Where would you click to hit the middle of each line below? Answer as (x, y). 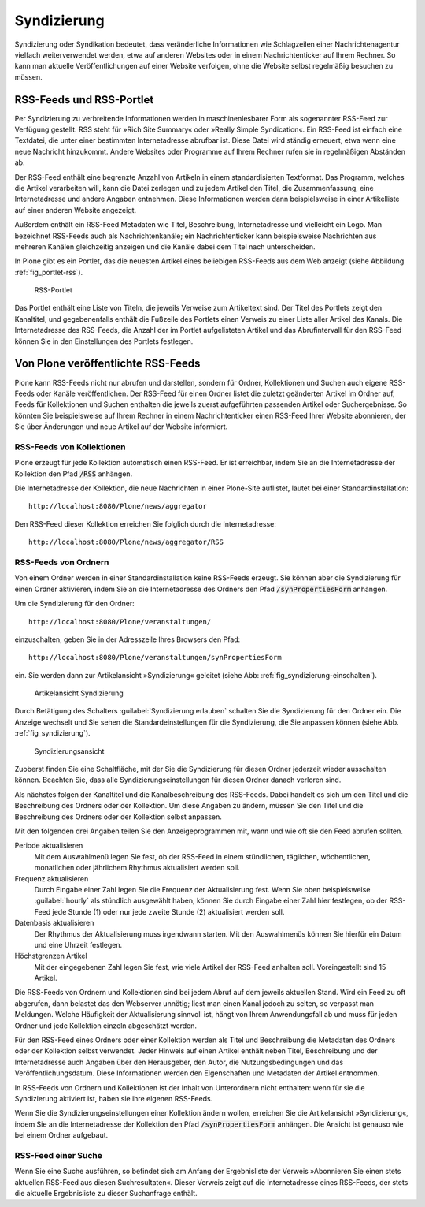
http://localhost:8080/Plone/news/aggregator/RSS (126, 542)
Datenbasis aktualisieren (54, 923)
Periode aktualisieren (49, 846)
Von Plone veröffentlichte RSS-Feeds (107, 364)
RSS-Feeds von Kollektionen (70, 447)
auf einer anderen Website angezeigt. (76, 210)
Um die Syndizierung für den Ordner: (75, 604)
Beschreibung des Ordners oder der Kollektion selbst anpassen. (118, 817)
